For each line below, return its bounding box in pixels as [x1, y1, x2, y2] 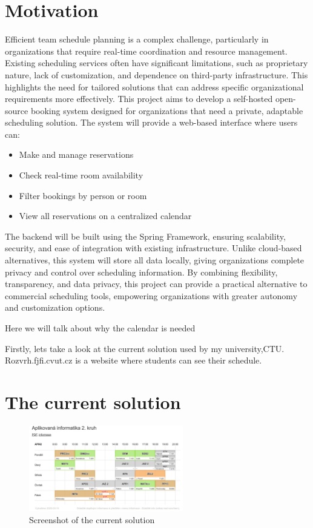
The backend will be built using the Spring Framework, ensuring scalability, [5, 229, 286, 242]
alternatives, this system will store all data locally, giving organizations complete [5, 254, 305, 266]
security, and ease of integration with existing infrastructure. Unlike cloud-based [5, 242, 302, 254]
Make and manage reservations [19, 148, 134, 161]
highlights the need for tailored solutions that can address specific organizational [5, 80, 304, 93]
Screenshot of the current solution [29, 513, 155, 526]
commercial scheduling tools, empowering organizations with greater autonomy [5, 289, 298, 302]
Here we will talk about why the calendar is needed [5, 322, 196, 334]
